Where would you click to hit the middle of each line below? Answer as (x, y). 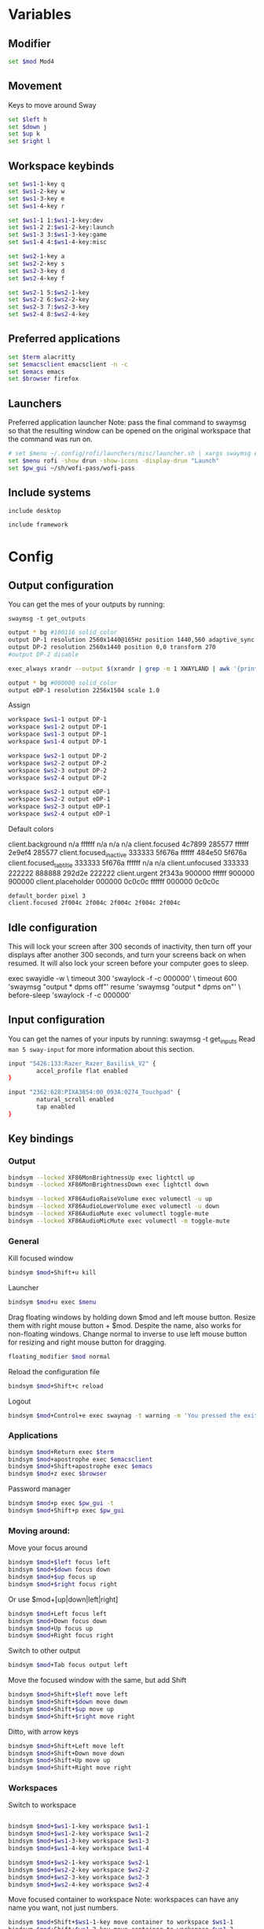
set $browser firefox (44, 379)
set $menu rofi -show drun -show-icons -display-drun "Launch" (114, 461)
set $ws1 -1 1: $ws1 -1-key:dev (56, 220)
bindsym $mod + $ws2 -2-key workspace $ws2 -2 (79, 1870)
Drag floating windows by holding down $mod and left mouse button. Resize (132, 1317)
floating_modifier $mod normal (59, 1356)
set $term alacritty (42, 357)
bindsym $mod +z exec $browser (58, 1474)
